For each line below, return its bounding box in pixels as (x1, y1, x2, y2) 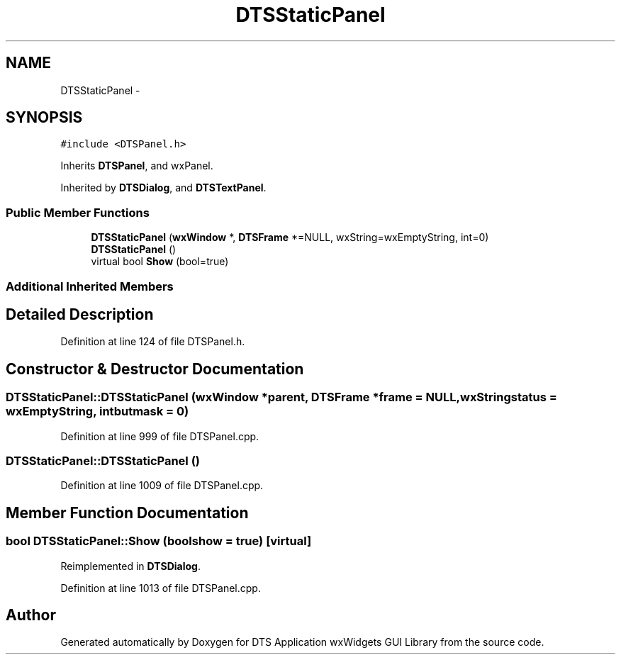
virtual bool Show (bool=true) (91, 255, 229, 268)
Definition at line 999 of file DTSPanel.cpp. (60, 430, 259, 442)
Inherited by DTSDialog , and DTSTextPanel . (60, 181, 267, 194)
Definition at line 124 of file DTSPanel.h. (60, 335, 245, 348)
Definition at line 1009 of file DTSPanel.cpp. (60, 479, 264, 492)
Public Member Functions (6, 205, 150, 220)
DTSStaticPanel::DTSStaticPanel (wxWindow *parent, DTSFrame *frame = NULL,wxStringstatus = (6, 390, 557, 405)
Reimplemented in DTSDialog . (60, 559, 201, 572)
